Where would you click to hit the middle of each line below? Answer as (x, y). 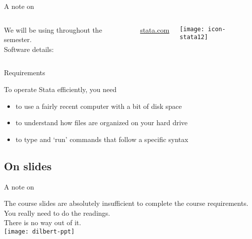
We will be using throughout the (53, 29)
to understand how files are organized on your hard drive (102, 122)
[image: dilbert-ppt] (39, 231)
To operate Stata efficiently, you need (60, 89)
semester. (18, 39)
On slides (28, 166)
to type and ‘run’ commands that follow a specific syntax (102, 139)
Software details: (29, 49)
